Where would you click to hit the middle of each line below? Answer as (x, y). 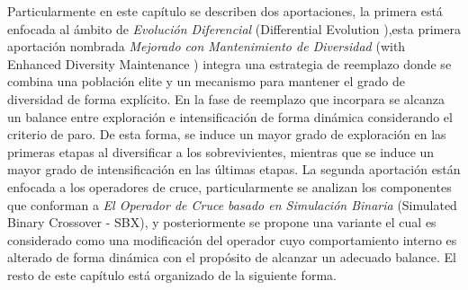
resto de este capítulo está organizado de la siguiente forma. (172, 274)
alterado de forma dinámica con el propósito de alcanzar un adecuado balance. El (232, 257)
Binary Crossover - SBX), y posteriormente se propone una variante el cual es (222, 222)
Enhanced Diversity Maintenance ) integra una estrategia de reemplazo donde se (229, 63)
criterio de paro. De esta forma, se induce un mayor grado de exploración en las (227, 134)
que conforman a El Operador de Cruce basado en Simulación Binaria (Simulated (232, 204)
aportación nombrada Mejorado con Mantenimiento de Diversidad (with (207, 46)
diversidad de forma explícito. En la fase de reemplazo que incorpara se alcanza (226, 98)
